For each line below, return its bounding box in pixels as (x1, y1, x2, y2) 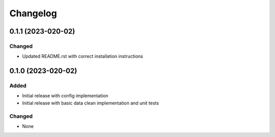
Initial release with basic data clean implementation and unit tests (22, 100, 159, 106)
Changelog (9, 8, 57, 19)
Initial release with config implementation (22, 93, 108, 99)
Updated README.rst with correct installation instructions (22, 53, 144, 60)
